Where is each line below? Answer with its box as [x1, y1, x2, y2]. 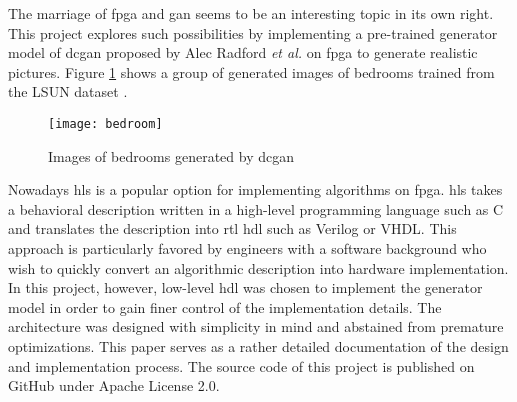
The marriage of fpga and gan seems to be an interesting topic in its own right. [8, 3, 494, 23]
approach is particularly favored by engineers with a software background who [8, 238, 487, 258]
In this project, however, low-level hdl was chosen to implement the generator [8, 277, 483, 298]
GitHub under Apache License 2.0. [8, 375, 220, 396]
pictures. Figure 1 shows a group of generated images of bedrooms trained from [8, 61, 495, 82]
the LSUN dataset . [8, 81, 128, 102]
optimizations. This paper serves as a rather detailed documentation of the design [8, 335, 509, 356]
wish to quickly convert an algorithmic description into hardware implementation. [8, 257, 509, 278]
